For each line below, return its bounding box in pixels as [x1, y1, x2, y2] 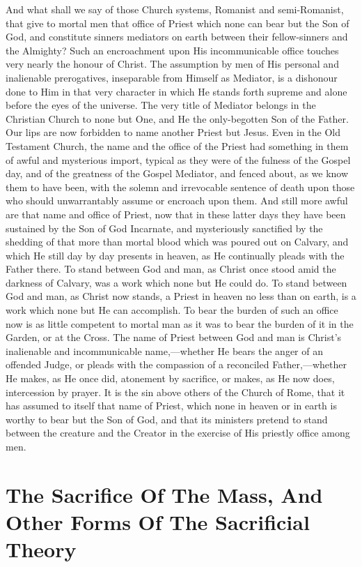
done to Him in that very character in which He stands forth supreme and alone [6, 84, 347, 98]
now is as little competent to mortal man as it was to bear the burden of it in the [6, 316, 354, 331]
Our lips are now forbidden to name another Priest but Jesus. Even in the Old [6, 125, 341, 139]
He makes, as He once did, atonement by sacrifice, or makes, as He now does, [6, 371, 335, 386]
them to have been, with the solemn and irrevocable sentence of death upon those [6, 179, 355, 194]
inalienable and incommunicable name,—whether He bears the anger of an [6, 343, 323, 358]
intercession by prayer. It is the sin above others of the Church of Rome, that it [6, 384, 345, 399]
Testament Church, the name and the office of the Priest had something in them [6, 138, 349, 153]
